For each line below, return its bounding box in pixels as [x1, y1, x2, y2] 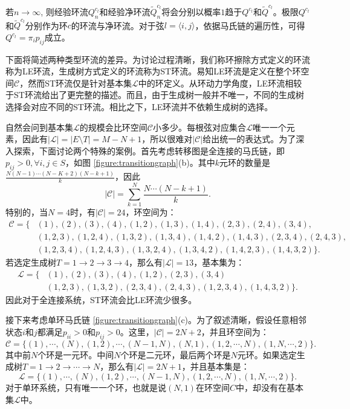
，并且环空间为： [201, 325, 269, 338]
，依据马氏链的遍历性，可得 [195, 19, 305, 31]
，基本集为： [193, 256, 245, 269]
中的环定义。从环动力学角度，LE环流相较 [138, 76, 302, 89]
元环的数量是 [219, 156, 270, 169]
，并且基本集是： [181, 360, 250, 373]
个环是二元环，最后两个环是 [120, 348, 231, 361]
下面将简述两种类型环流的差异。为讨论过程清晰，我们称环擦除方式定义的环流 [5, 53, 310, 65]
